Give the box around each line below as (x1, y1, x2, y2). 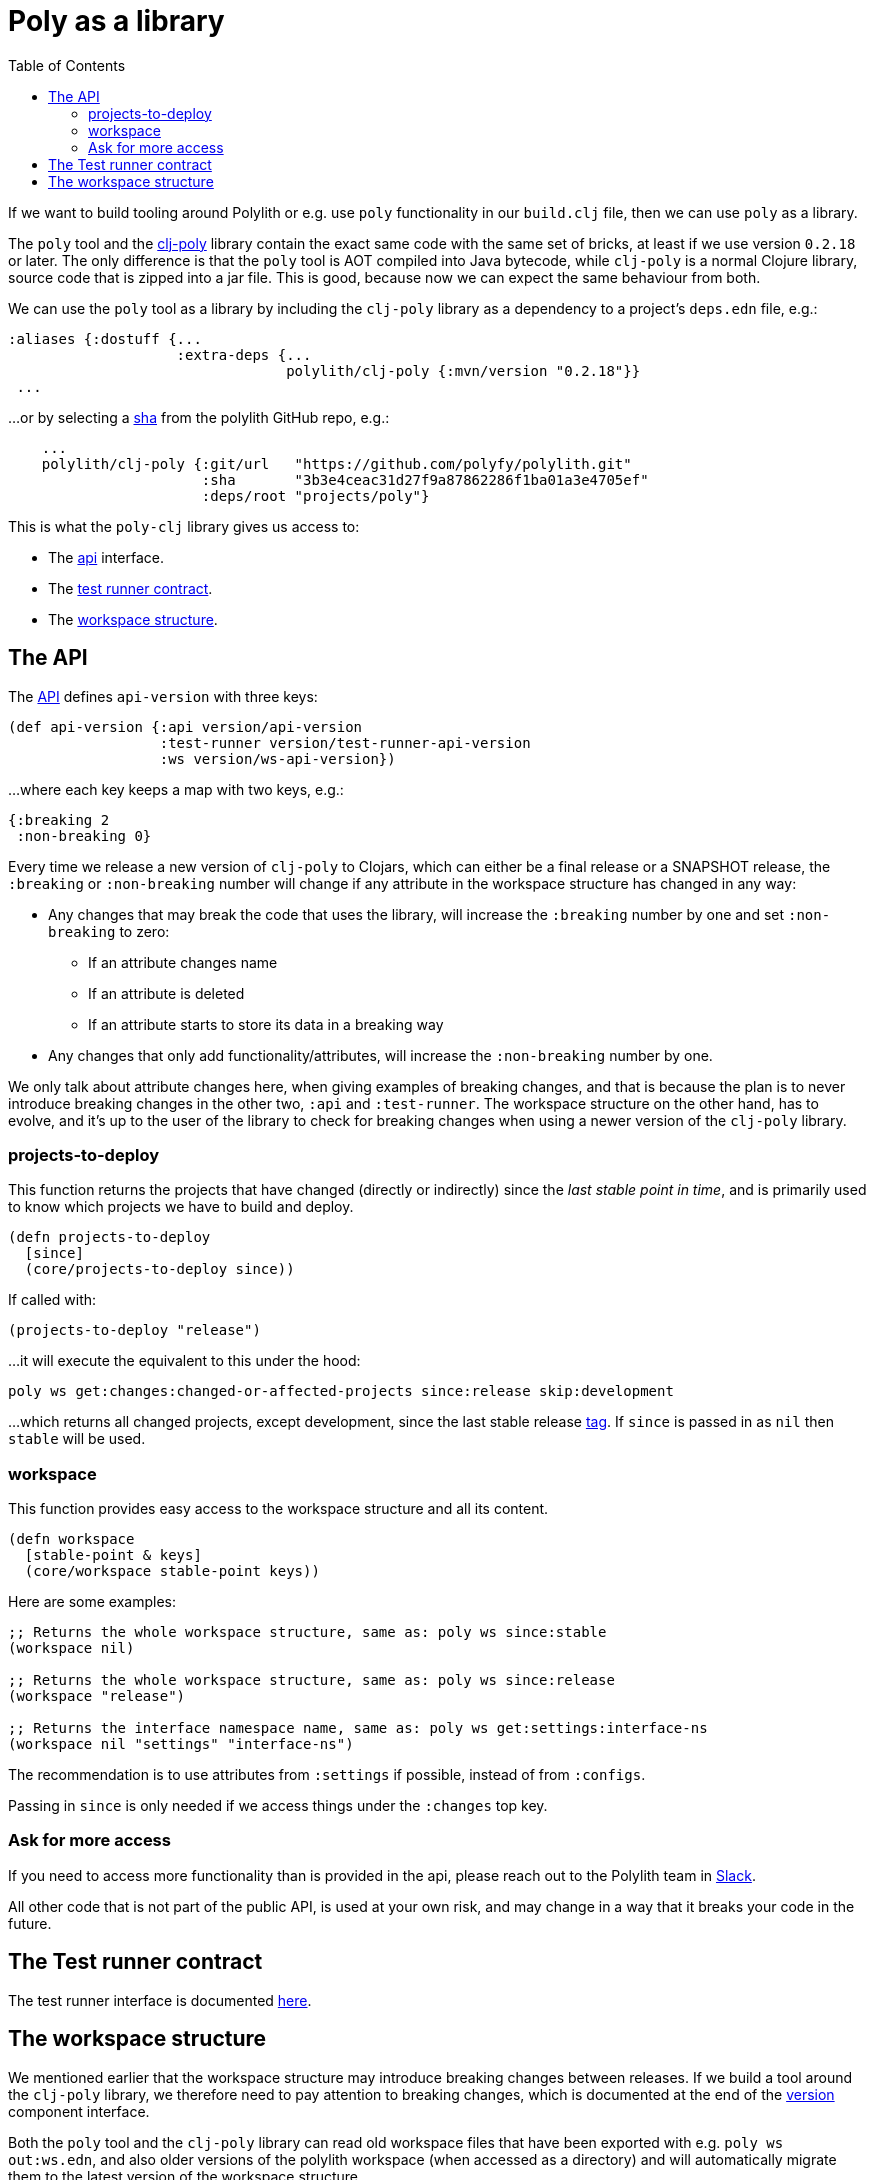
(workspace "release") (8, 1688, 186, 1705)
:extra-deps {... (176, 346, 312, 363)
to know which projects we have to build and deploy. (8, 1198, 354, 1216)
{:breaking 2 (8, 811, 110, 828)
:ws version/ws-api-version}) (159, 750, 396, 767)
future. (8, 1914, 52, 1932)
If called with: (8, 1291, 97, 1309)
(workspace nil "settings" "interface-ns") (8, 1736, 354, 1753)
